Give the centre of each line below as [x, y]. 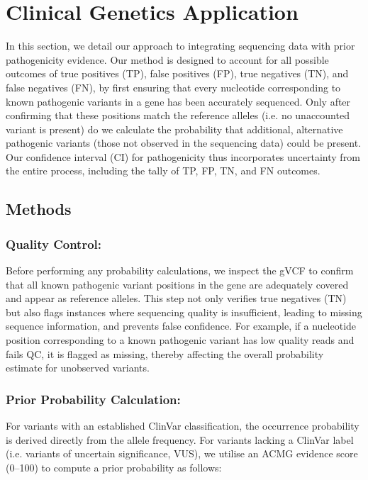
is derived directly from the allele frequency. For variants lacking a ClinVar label [180, 439]
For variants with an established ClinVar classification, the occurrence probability [183, 426]
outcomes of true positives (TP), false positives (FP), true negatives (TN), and [177, 73]
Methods [39, 209]
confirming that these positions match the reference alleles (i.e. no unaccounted [178, 115]
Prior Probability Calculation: [93, 399]
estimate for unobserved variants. [78, 368]
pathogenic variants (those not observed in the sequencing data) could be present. [184, 143]
